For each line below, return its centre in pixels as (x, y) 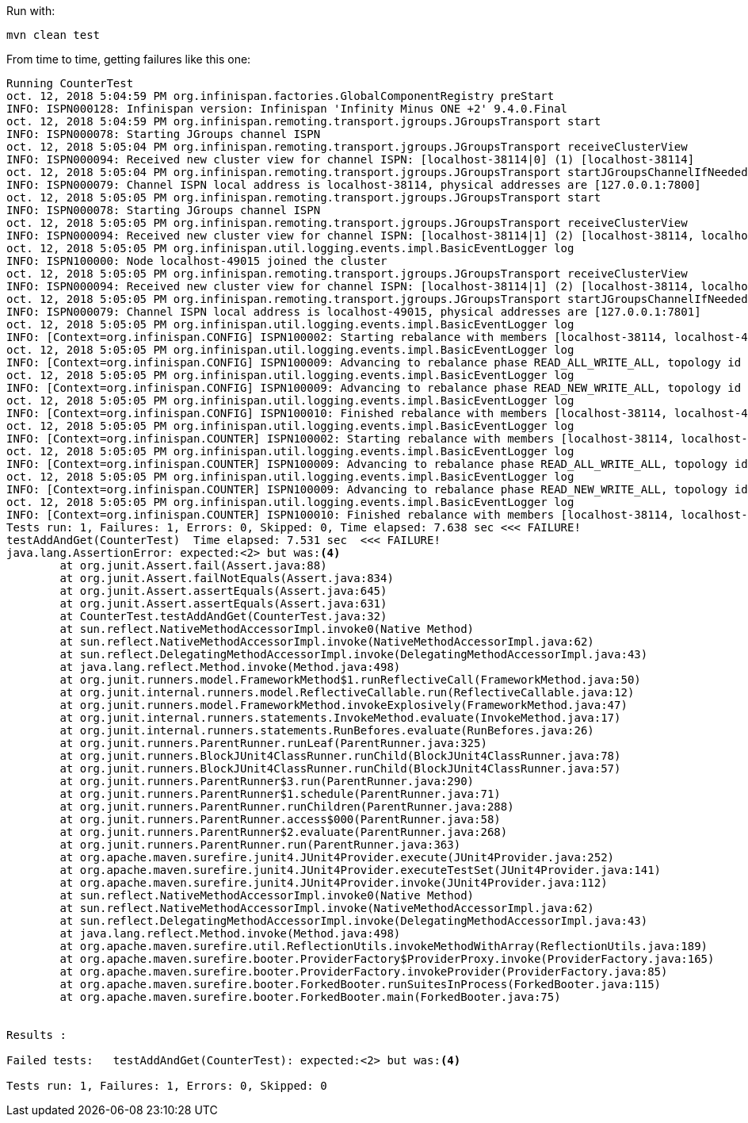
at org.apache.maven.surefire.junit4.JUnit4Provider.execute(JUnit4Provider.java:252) (337, 857)
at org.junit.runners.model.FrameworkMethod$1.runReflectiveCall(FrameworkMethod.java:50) (350, 680)
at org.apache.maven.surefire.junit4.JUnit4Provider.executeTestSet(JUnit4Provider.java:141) (361, 870)
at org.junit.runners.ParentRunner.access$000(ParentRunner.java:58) (280, 819)
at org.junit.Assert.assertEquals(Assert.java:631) (223, 604)
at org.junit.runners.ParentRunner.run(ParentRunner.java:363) (260, 845)
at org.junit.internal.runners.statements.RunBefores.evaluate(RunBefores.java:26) (327, 730)
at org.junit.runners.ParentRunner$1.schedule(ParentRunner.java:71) (280, 794)
